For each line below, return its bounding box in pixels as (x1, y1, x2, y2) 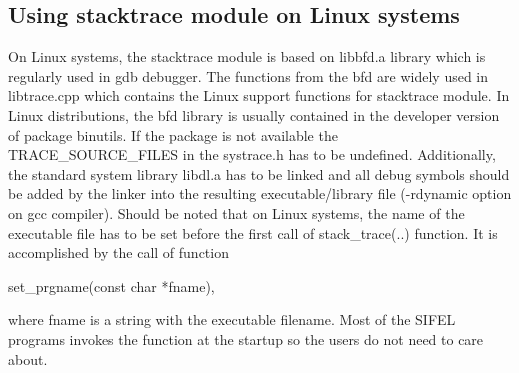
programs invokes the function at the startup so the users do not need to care (8, 328, 484, 349)
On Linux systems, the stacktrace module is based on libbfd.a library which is (8, 46, 486, 67)
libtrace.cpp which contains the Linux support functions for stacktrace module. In (8, 85, 510, 106)
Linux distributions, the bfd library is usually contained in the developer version (8, 104, 500, 125)
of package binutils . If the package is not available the (8, 124, 338, 145)
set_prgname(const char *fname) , (8, 275, 215, 296)
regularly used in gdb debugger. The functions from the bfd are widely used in (8, 65, 489, 86)
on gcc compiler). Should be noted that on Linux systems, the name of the (8, 202, 465, 223)
